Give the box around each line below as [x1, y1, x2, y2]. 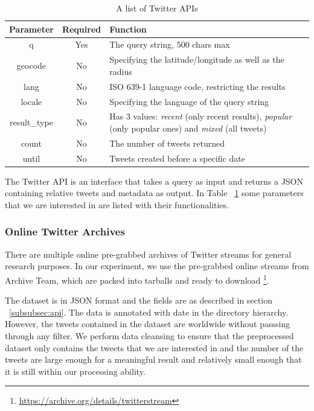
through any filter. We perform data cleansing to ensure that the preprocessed [5, 330, 294, 342]
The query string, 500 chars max [109, 38, 230, 51]
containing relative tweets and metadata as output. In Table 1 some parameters [5, 186, 304, 199]
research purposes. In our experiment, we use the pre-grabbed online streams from [5, 260, 309, 272]
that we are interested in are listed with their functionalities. [5, 198, 229, 211]
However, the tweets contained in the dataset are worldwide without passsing [5, 317, 290, 330]
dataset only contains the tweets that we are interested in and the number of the [5, 341, 304, 354]
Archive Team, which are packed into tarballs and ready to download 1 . [5, 272, 269, 286]
